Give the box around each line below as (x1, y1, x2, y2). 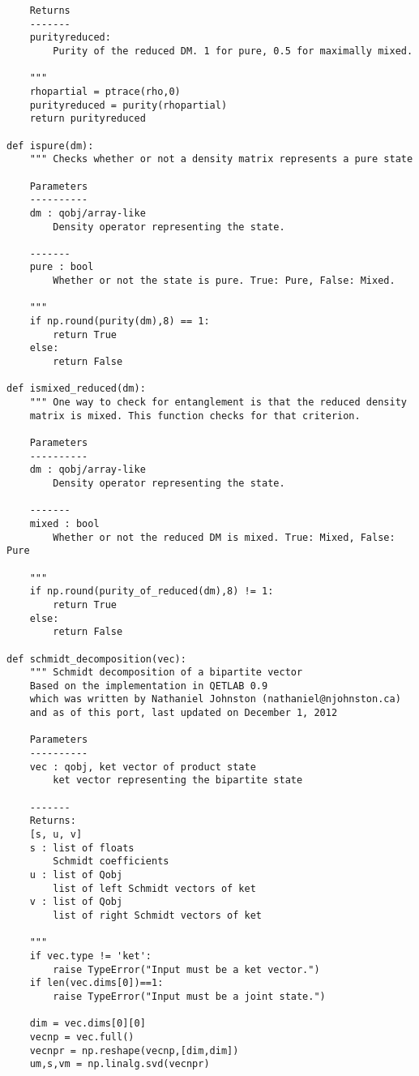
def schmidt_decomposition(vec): (6, 653, 186, 665)
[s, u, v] (29, 829, 83, 841)
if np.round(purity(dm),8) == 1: (29, 315, 210, 328)
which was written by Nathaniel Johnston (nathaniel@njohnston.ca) (29, 693, 401, 705)
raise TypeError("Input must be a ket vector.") (53, 963, 320, 975)
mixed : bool (29, 517, 100, 529)
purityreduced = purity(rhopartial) (29, 99, 228, 111)
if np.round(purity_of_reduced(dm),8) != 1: (29, 585, 274, 598)
